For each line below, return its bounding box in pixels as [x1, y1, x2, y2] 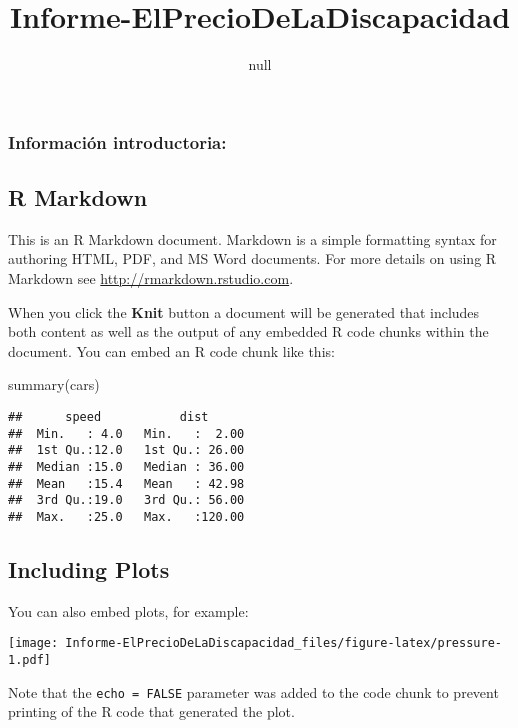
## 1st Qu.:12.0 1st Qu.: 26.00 [8, 443, 245, 458]
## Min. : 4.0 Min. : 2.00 [8, 426, 245, 441]
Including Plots [8, 553, 170, 584]
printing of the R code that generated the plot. [8, 701, 295, 722]
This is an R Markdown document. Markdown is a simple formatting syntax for [8, 228, 497, 249]
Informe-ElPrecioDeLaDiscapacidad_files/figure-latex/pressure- [65, 636, 502, 651]
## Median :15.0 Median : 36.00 [8, 459, 245, 474]
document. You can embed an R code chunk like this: [8, 340, 335, 361]
